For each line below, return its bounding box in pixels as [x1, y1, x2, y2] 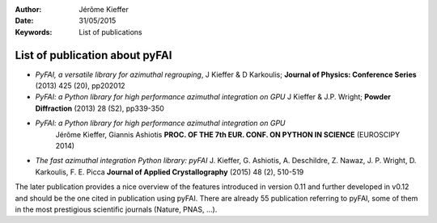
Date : [15, 16, 34, 26]
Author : [15, 5, 42, 14]
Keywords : [15, 27, 53, 36]
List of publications [78, 27, 142, 36]
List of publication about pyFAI [15, 48, 172, 62]
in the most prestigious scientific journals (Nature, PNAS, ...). [15, 204, 218, 214]
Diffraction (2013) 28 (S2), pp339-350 [35, 103, 165, 113]
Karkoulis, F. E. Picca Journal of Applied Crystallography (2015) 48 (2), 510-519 [35, 166, 304, 177]
